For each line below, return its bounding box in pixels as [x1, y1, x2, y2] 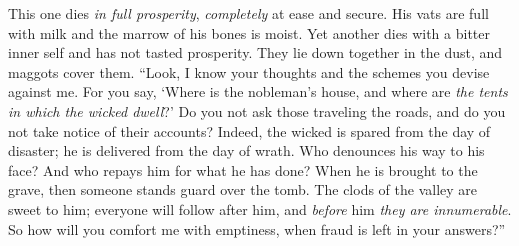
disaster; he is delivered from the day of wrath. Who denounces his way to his [8, 140, 485, 161]
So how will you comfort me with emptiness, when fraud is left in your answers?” [8, 218, 506, 239]
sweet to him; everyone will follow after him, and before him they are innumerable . [8, 198, 512, 219]
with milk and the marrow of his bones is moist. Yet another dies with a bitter [8, 22, 490, 43]
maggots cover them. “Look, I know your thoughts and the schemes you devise [8, 61, 490, 82]
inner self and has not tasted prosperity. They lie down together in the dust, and [8, 42, 503, 63]
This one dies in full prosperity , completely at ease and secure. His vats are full [8, 3, 489, 23]
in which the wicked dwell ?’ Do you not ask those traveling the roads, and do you [8, 100, 506, 121]
